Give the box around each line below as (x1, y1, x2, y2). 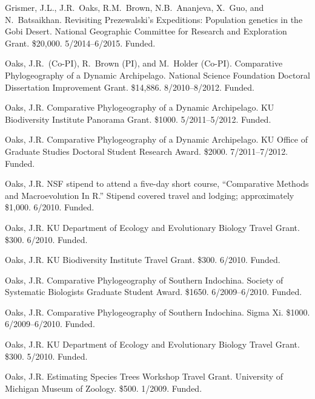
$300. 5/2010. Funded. (5, 349, 88, 362)
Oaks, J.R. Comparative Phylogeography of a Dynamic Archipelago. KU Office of (5, 133, 308, 146)
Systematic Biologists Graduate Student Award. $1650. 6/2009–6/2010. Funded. (5, 285, 302, 298)
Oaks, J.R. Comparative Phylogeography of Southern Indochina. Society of (5, 273, 283, 286)
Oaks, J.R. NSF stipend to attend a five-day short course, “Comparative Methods (5, 177, 309, 190)
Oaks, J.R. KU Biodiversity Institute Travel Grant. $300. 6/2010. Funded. (5, 253, 280, 266)
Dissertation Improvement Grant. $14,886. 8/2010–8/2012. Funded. (5, 80, 254, 93)
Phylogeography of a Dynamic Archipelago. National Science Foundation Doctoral (5, 68, 310, 81)
